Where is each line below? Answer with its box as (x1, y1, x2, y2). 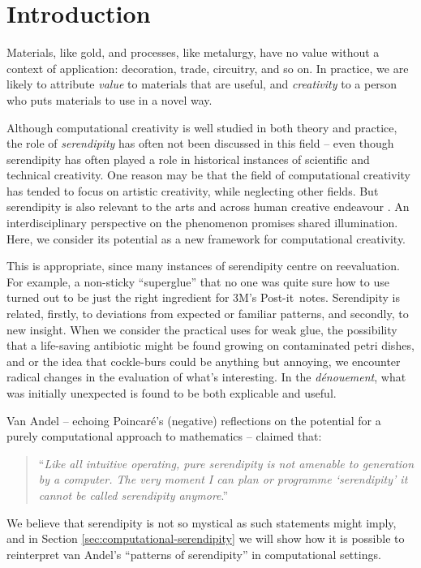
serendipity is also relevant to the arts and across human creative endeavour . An (6, 198, 410, 215)
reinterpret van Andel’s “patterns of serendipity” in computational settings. (6, 545, 381, 562)
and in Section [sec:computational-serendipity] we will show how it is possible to (6, 530, 405, 547)
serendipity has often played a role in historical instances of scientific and (6, 150, 370, 167)
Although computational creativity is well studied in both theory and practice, (6, 118, 397, 136)
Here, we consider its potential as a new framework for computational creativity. (6, 230, 406, 247)
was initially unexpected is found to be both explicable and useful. (6, 385, 337, 401)
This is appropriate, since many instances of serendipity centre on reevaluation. (6, 257, 400, 274)
